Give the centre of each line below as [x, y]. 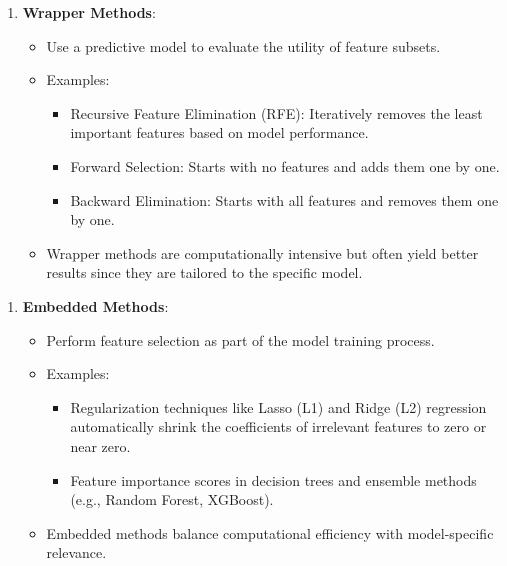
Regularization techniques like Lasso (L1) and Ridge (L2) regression [278, 406]
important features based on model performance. [219, 132]
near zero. [100, 445]
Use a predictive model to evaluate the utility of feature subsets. [243, 45]
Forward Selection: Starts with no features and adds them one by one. [285, 165]
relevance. [76, 552]
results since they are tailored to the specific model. [204, 272]
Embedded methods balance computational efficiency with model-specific [270, 532]
